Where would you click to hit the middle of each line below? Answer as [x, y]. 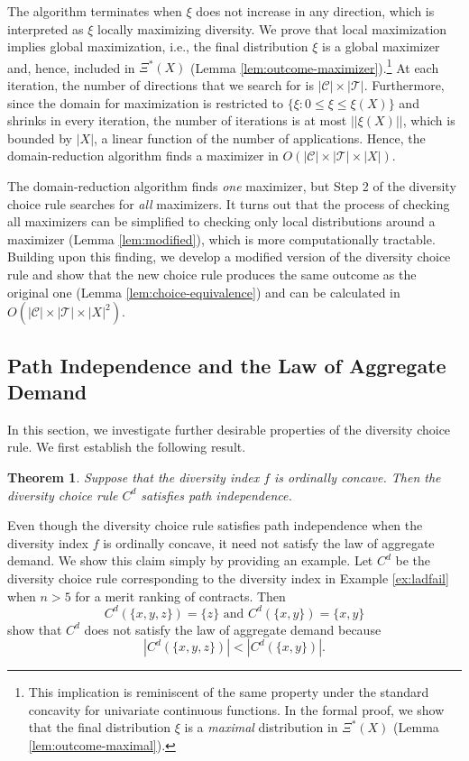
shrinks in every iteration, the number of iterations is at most [177, 120]
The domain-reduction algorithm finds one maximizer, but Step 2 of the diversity [232, 186]
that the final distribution [100, 727]
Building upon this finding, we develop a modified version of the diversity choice [229, 257]
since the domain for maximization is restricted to [145, 102]
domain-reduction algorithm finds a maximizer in [143, 156]
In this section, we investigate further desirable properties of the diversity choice [229, 429]
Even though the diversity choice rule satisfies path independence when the [215, 525]
